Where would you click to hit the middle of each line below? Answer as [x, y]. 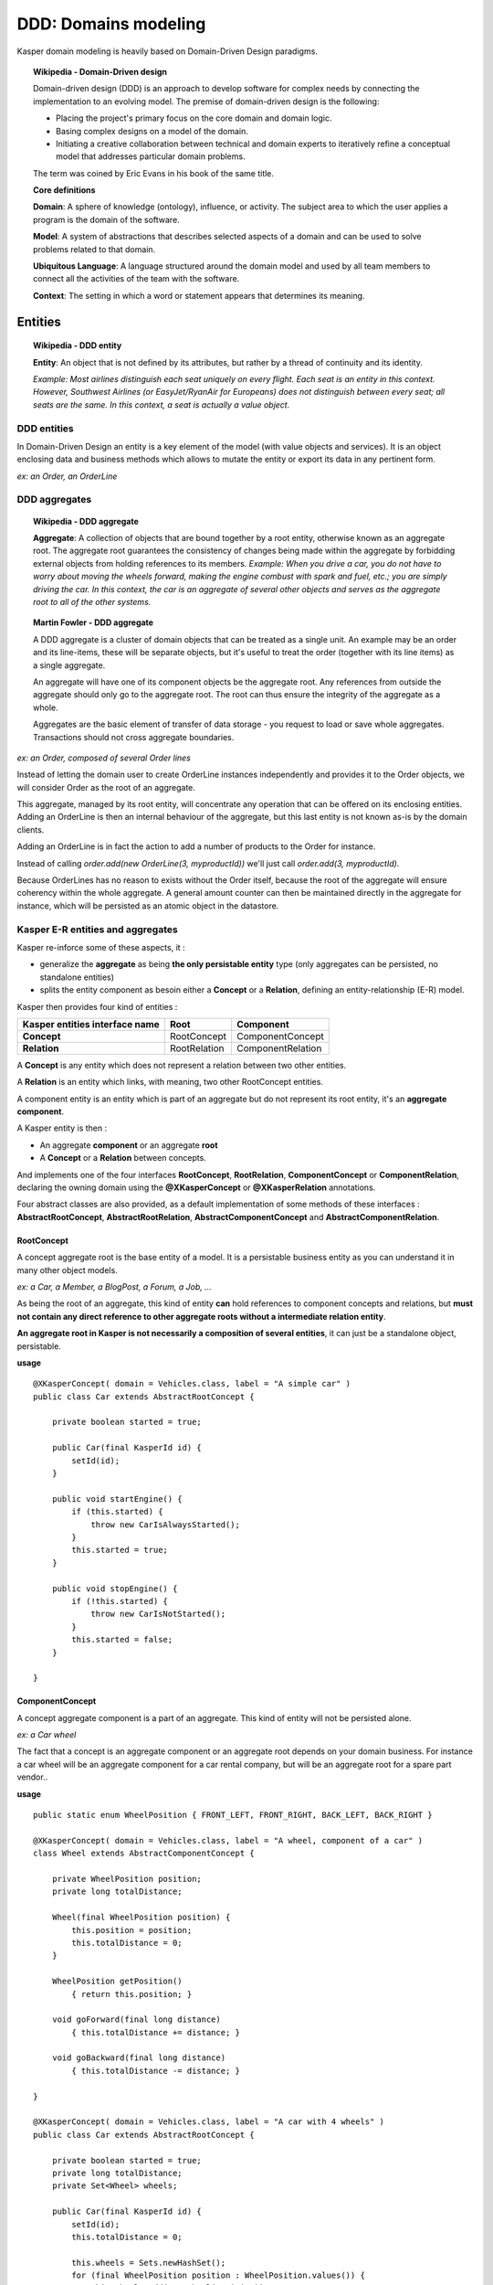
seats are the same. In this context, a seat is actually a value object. [162, 404]
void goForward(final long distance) [136, 2019]
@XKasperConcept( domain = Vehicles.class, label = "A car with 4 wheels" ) [209, 2122]
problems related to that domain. [94, 249]
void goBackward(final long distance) [139, 2058]
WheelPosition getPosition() [117, 1982]
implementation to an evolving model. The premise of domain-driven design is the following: [206, 101]
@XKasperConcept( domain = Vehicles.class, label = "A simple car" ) [192, 1384]
